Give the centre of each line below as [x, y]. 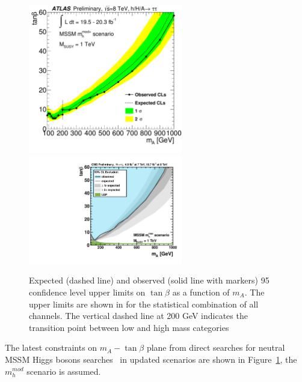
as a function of [201, 292]
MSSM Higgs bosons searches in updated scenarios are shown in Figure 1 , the [151, 359]
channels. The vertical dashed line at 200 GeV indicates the [138, 316]
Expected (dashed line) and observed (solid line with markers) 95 [149, 280]
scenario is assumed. [64, 371]
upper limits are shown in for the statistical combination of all [144, 304]
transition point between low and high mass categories [129, 327]
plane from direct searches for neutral [216, 347]
